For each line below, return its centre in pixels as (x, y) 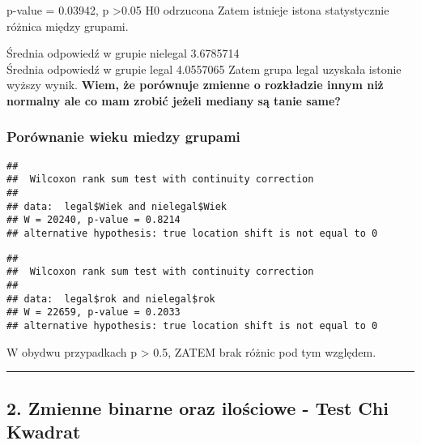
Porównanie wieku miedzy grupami (123, 137)
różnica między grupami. (68, 26)
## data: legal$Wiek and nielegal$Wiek (117, 206)
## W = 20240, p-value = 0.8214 (94, 220)
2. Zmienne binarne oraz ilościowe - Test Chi (198, 407)
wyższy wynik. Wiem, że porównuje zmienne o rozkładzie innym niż (195, 85)
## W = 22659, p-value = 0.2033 (94, 312)
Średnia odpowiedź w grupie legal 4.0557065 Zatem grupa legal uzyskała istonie (204, 68)
